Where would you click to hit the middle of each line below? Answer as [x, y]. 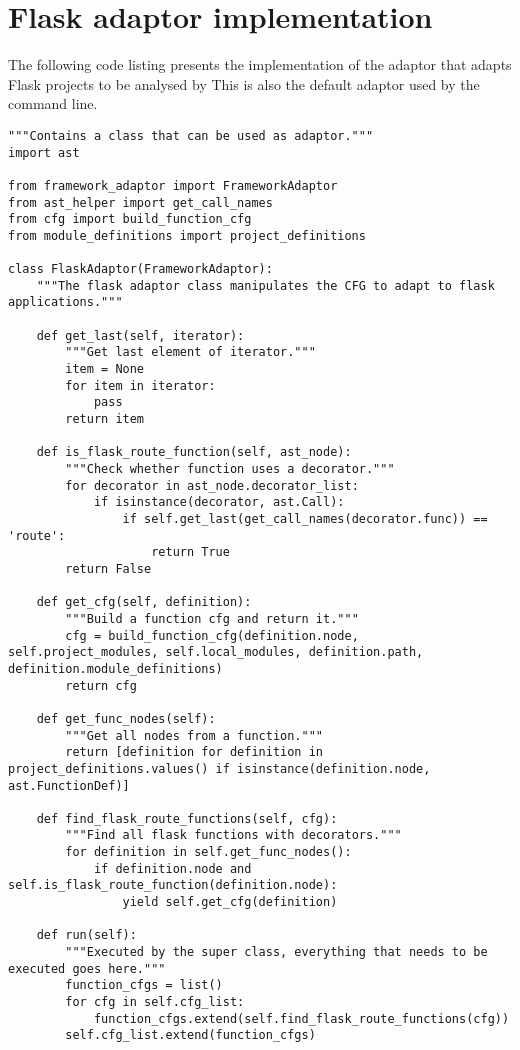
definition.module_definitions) [115, 668]
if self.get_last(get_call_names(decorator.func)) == [305, 519]
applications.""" [65, 302]
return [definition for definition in [194, 752]
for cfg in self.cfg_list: [155, 1002]
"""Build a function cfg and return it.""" [212, 618]
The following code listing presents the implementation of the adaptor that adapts [260, 64]
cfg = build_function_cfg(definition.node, [212, 635]
